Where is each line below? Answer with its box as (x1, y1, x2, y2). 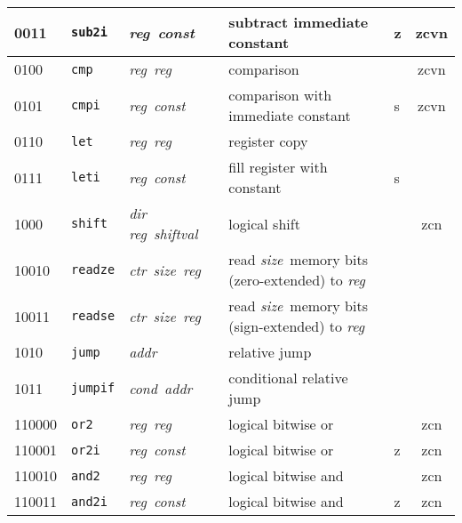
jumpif (71, 381, 115, 395)
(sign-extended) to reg (228, 316, 365, 336)
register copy (228, 131, 308, 151)
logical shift (228, 213, 300, 234)
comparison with (228, 84, 332, 105)
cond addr (129, 377, 193, 398)
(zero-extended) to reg (228, 270, 365, 290)
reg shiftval (129, 223, 198, 244)
